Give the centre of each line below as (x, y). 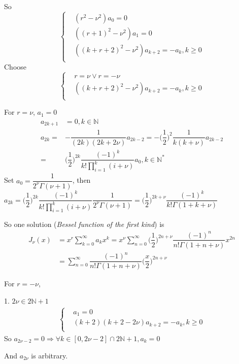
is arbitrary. (49, 355)
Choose (15, 67)
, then (81, 180)
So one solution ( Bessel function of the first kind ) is (84, 224)
